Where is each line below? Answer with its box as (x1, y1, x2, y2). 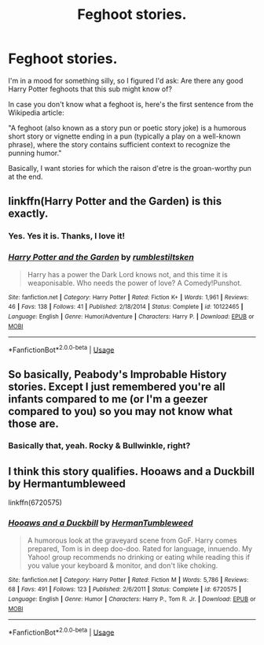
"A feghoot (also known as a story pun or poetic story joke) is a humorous (8, 123, 247, 132)
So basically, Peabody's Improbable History (8, 368, 227, 381)
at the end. (8, 172, 43, 181)
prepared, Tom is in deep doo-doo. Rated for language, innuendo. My (27, 543, 253, 553)
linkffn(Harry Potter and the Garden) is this (8, 195, 222, 208)
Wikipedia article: (8, 108, 64, 117)
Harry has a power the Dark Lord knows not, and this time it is (27, 269, 228, 279)
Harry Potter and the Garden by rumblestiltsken (8, 252, 194, 263)
